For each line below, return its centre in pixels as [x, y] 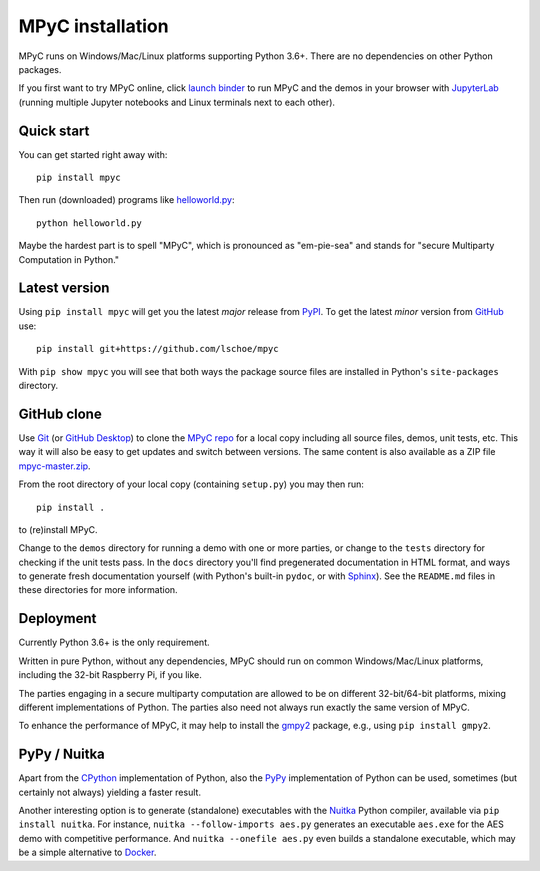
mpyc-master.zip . [54, 466]
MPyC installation [93, 26]
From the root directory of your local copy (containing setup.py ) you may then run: [191, 484]
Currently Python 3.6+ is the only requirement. [114, 642]
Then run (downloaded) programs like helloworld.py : [126, 200]
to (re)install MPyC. [58, 529]
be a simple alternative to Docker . [87, 852]
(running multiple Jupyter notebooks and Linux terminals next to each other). [176, 102]
